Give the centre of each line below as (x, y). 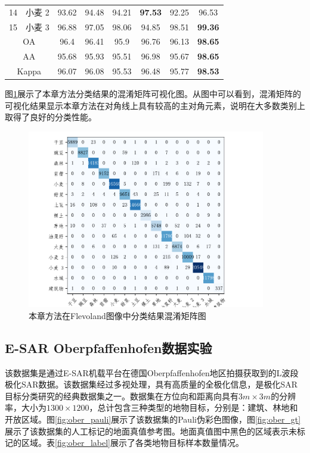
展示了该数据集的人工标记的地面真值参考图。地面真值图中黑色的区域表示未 (151, 431)
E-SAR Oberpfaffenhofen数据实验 (108, 347)
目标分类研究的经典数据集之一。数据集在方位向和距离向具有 (122, 396)
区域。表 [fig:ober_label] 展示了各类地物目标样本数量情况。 (133, 443)
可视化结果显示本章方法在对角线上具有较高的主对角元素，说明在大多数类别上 (155, 105)
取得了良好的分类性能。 (51, 117)
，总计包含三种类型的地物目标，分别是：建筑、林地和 (193, 407)
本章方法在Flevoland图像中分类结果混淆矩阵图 (117, 315)
